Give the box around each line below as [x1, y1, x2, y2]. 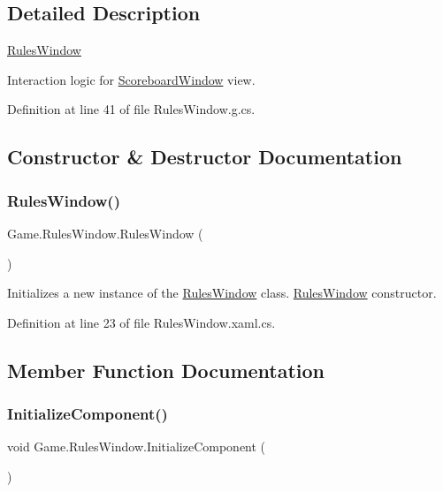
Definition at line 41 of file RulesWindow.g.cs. [7, 100, 256, 118]
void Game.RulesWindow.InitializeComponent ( [7, 437, 266, 456]
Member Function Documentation [7, 356, 325, 383]
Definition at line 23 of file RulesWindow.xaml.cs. [7, 313, 276, 331]
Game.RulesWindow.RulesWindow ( [7, 223, 203, 242]
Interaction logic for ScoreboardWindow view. [7, 70, 256, 88]
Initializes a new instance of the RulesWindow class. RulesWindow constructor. [7, 284, 437, 302]
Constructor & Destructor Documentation [7, 143, 402, 170]
